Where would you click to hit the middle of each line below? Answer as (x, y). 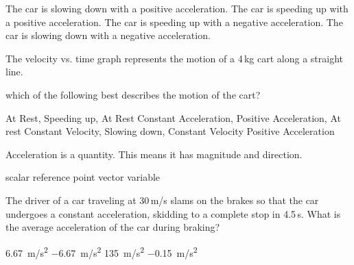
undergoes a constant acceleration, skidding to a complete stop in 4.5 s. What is (173, 213)
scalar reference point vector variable (83, 177)
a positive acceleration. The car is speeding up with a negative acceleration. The (174, 22)
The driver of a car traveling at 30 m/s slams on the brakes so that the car (162, 200)
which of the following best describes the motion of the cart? (133, 94)
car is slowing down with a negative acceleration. (108, 35)
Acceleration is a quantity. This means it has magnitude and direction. (154, 154)
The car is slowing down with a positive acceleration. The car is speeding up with (177, 8)
